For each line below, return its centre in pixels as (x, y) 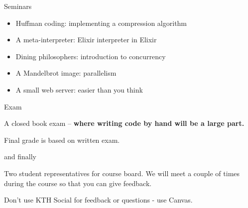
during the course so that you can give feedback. (78, 183)
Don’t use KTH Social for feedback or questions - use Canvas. (98, 200)
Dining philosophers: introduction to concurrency (91, 56)
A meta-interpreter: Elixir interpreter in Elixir (86, 40)
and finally (20, 156)
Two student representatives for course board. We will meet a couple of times (122, 173)
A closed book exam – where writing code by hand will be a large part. (124, 123)
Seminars (18, 6)
